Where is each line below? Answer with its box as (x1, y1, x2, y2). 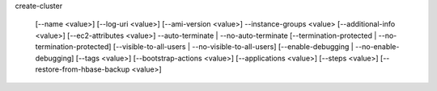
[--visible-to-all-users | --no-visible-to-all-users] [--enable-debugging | (112, 42, 354, 52)
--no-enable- (354, 42, 400, 52)
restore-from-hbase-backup (35, 64, 130, 74)
